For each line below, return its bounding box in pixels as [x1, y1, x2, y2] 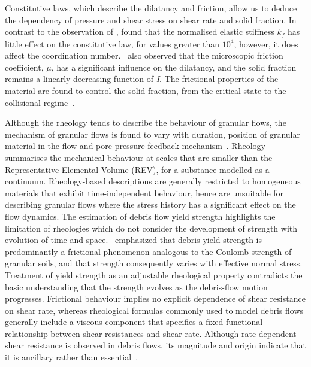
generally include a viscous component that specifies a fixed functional [5, 316, 263, 328]
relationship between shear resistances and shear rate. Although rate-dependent [5, 327, 297, 339]
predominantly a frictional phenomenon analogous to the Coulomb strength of [5, 245, 292, 257]
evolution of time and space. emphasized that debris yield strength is [5, 233, 262, 246]
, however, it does [234, 37, 298, 50]
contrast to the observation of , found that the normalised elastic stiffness [5, 25, 274, 38]
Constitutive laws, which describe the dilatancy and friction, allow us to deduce [5, 2, 297, 14]
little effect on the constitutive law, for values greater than [5, 37, 220, 50]
